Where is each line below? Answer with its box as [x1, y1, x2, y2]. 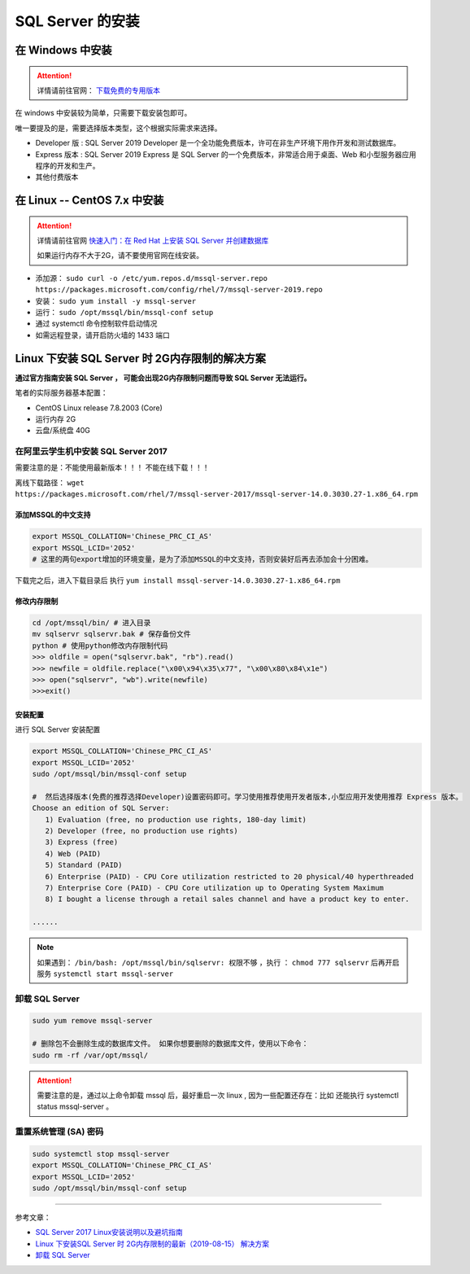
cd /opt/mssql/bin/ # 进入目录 [32, 618, 151, 627]
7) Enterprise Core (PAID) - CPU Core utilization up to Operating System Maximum [45, 883, 384, 892]
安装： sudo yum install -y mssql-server [35, 296, 197, 305]
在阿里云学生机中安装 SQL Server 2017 [15, 446, 168, 458]
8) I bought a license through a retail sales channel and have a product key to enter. [45, 895, 410, 904]
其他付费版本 [35, 172, 79, 182]
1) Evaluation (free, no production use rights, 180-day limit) [45, 815, 307, 824]
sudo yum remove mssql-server [32, 1016, 153, 1026]
